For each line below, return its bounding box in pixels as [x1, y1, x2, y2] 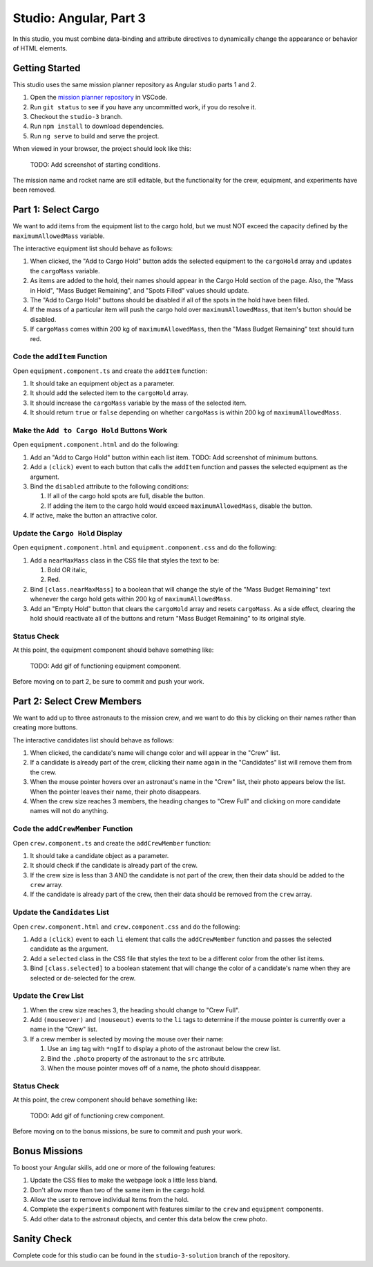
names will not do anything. [30, 807, 108, 815]
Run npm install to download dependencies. [30, 122, 164, 131]
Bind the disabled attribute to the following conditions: [30, 482, 189, 491]
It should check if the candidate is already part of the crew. [30, 862, 198, 870]
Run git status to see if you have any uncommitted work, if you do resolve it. [30, 102, 257, 111]
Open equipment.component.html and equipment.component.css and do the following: [12, 543, 277, 552]
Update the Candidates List [12, 907, 110, 917]
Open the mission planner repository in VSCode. [30, 93, 168, 102]
